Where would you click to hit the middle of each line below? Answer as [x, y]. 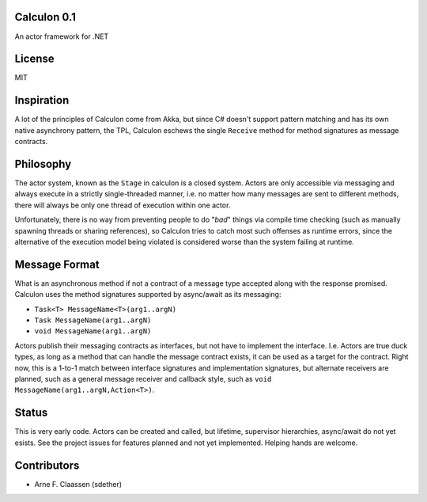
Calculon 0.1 [45, 17]
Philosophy [43, 164]
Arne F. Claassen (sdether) [78, 484]
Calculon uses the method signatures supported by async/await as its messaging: [148, 295]
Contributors [47, 465]
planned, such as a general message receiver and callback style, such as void [143, 379]
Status [31, 413]
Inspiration [42, 100]
